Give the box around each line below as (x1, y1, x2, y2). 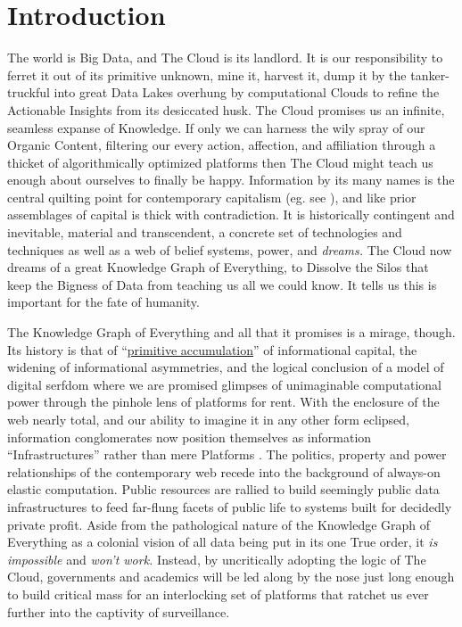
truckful (7, 83, 50, 102)
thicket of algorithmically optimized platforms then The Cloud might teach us (7, 153, 433, 171)
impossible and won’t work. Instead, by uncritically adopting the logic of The (7, 549, 426, 568)
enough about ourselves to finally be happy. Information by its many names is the (7, 170, 455, 189)
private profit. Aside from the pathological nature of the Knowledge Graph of (7, 515, 431, 533)
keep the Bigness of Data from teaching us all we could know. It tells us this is (7, 275, 437, 293)
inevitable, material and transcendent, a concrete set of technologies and (7, 223, 402, 242)
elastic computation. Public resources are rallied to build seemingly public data (7, 480, 440, 499)
